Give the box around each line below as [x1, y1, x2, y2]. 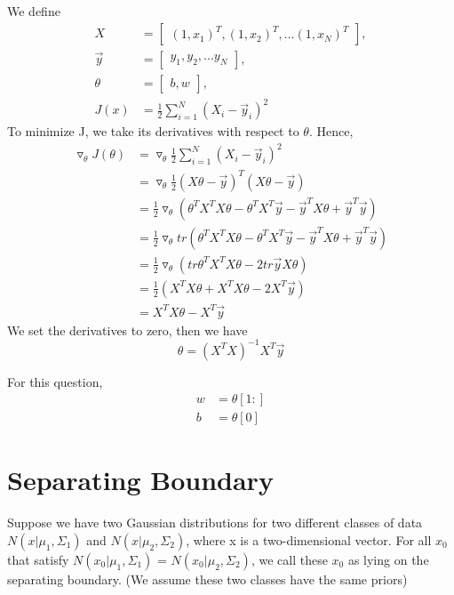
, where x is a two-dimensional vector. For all [186, 531, 432, 549]
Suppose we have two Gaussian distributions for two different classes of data [7, 513, 423, 532]
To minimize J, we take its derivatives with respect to [7, 122, 299, 141]
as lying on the [347, 551, 429, 568]
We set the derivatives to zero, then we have [7, 320, 248, 339]
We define [7, 2, 60, 20]
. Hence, [308, 122, 354, 141]
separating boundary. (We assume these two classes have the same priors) [7, 570, 408, 588]
